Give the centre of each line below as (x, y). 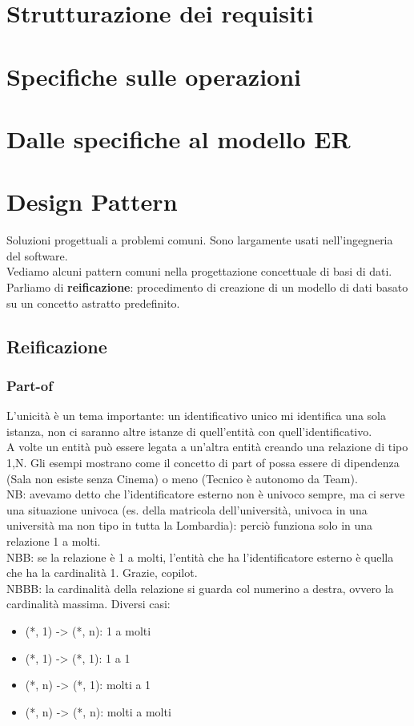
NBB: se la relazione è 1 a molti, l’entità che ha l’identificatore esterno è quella (200, 557)
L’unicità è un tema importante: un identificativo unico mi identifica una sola (197, 415)
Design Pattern (92, 202)
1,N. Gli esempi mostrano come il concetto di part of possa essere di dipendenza (203, 462)
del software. (37, 255)
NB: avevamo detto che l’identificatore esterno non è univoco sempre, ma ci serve (206, 494)
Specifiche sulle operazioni (154, 76)
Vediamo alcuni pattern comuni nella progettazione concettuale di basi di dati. (199, 271)
